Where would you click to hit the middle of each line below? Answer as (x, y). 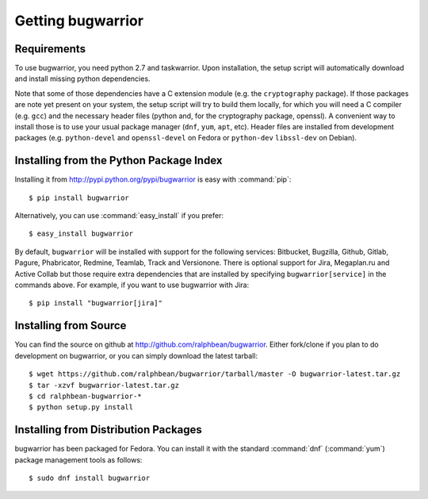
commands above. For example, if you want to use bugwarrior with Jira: (132, 285)
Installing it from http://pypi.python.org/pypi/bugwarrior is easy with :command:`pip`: (153, 179)
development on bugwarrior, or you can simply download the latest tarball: (136, 355)
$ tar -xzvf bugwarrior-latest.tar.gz (104, 385)
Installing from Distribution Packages (108, 430)
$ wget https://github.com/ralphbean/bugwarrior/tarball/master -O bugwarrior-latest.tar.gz (215, 374)
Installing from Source (71, 326)
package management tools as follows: (78, 459)
